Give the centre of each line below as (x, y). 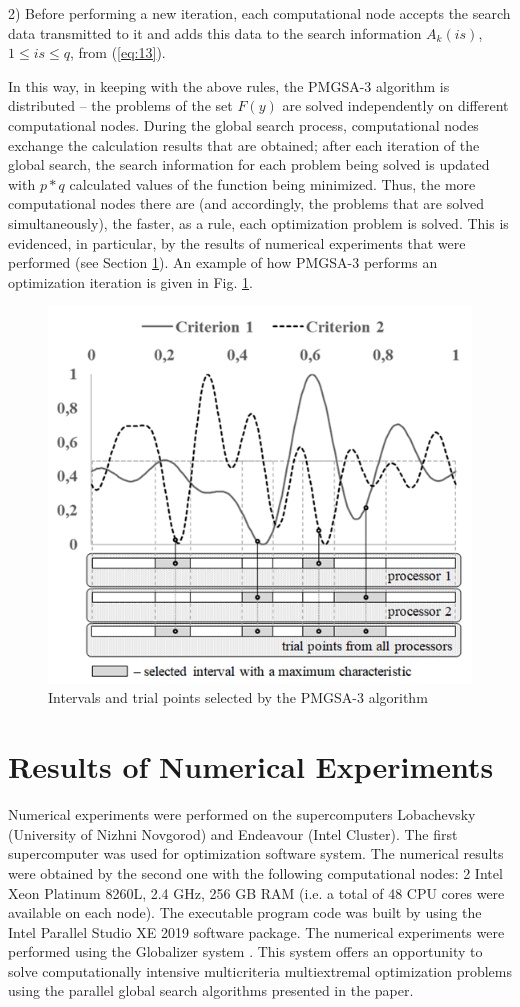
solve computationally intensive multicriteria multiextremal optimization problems (260, 970)
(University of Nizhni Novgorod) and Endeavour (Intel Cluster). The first (233, 833)
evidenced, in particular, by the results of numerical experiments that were (237, 242)
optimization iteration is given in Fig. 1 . (130, 281)
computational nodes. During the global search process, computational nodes (243, 124)
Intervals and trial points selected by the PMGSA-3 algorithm (238, 697)
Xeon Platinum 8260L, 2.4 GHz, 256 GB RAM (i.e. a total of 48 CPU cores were (256, 892)
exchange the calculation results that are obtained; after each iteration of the (244, 144)
